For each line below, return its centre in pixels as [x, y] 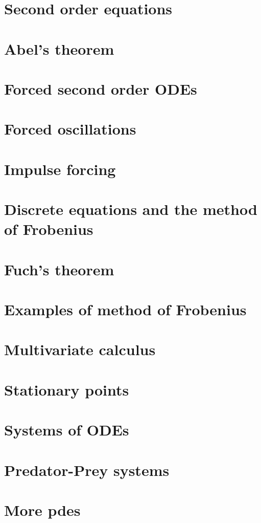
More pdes [42, 509]
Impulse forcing [60, 169]
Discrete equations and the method [131, 209]
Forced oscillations [70, 129]
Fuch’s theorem [59, 269]
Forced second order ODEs [101, 88]
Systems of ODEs [67, 430]
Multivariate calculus [80, 349]
